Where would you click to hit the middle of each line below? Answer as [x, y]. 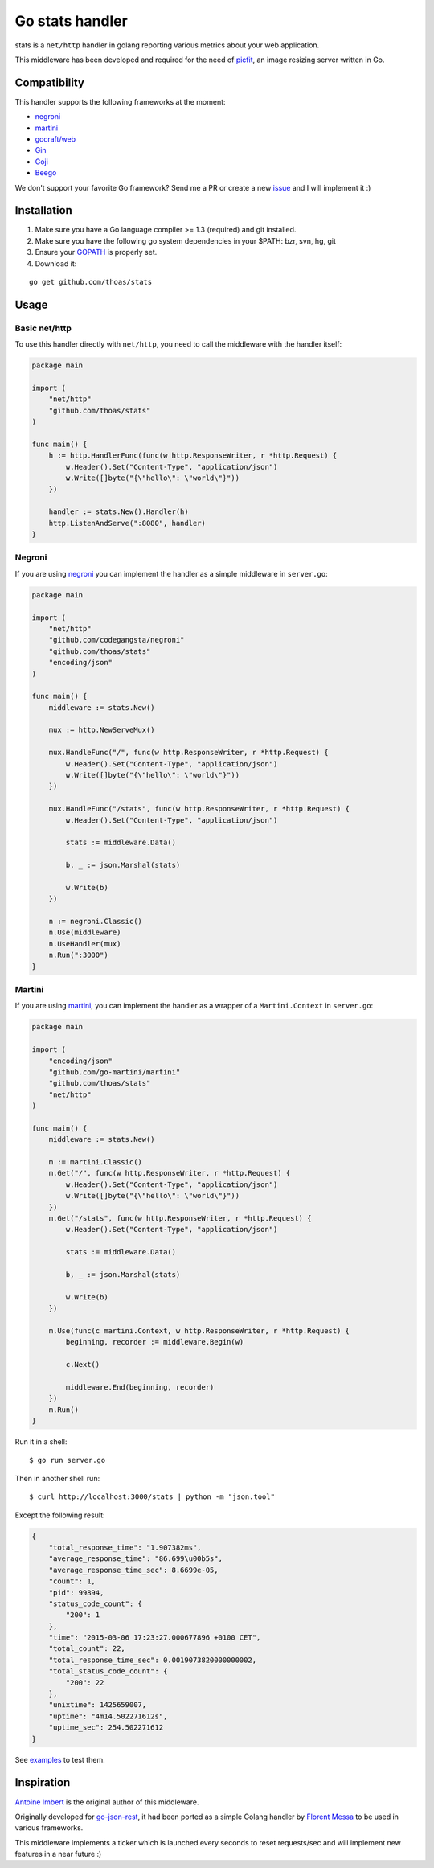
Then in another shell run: [57, 1478]
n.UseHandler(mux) [85, 944]
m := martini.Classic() [95, 1162]
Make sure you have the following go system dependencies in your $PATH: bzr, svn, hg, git [186, 240]
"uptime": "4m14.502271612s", [108, 1716]
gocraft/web [55, 139]
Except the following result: [60, 1515]
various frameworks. [49, 1828]
